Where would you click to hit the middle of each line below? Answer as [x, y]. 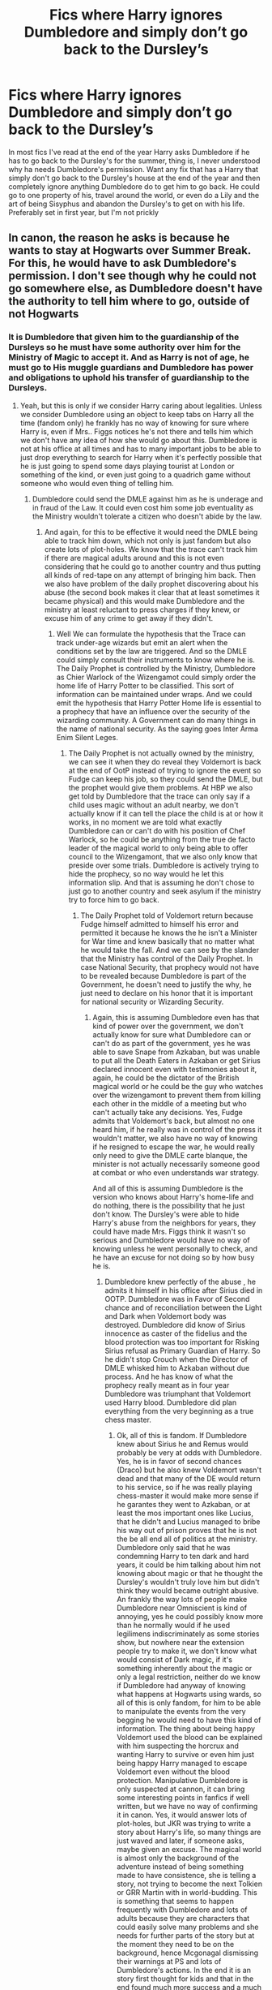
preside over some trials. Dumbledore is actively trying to [164, 865]
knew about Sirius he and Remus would [183, 1444]
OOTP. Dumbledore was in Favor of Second [177, 1299]
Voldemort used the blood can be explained [190, 1737]
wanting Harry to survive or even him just [186, 1754]
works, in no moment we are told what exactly [145, 822]
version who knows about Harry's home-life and [173, 1197]
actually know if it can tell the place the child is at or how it [166, 813]
